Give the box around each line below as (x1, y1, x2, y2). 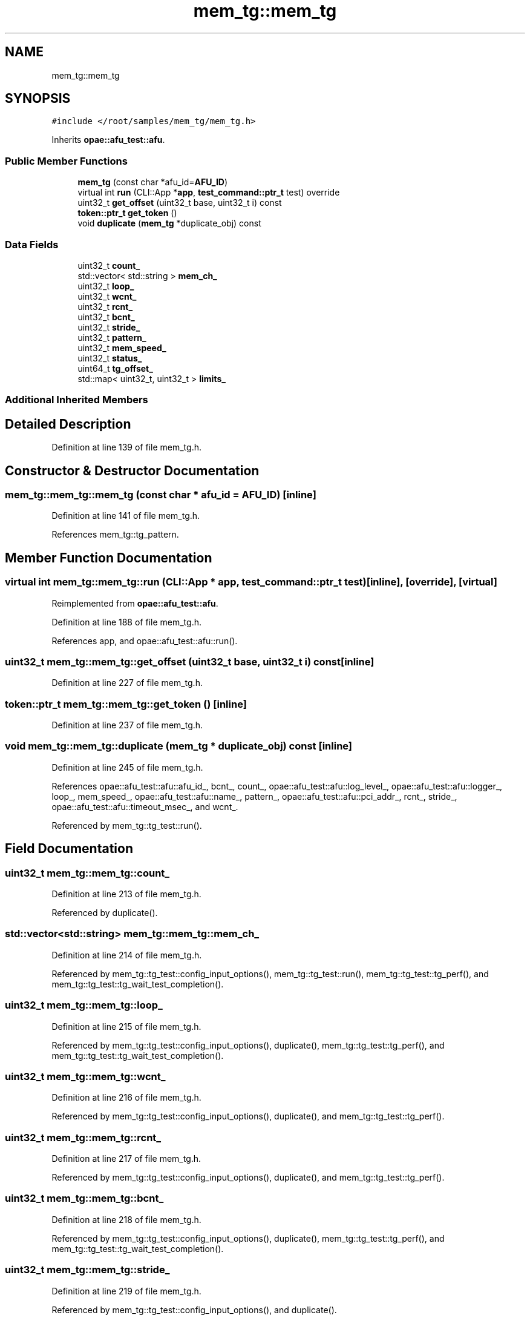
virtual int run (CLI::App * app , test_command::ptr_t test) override (77, 187, 340, 198)
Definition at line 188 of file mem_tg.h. (51, 616, 201, 627)
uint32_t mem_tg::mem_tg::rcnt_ (5, 1131, 162, 1144)
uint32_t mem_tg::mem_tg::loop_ (5, 999, 163, 1012)
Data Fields (5, 238, 59, 251)
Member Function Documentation (5, 550, 212, 565)
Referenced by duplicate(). (51, 908, 158, 918)
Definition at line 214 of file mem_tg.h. (51, 949, 202, 960)
